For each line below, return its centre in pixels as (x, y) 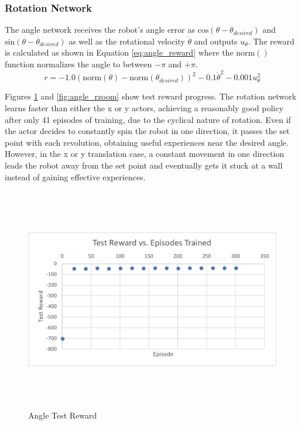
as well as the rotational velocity (127, 41)
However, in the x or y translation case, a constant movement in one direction (145, 154)
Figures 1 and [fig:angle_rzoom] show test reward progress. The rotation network (150, 96)
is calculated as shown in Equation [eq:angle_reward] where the (119, 52)
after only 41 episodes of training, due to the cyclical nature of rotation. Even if (148, 119)
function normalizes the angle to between (78, 64)
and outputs (216, 41)
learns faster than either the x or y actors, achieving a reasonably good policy (144, 108)
